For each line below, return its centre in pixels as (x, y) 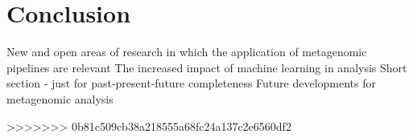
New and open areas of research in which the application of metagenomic (187, 52)
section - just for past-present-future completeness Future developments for (192, 83)
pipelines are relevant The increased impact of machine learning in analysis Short (207, 67)
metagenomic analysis (60, 98)
